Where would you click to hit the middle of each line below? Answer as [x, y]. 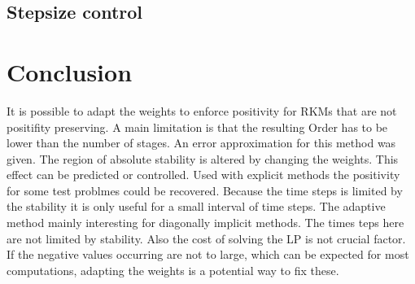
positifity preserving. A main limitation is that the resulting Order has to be [197, 127]
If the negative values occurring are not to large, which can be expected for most [208, 254]
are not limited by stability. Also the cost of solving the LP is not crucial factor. [206, 238]
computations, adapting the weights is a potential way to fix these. [173, 270]
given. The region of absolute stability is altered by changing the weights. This [203, 158]
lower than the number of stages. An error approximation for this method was [201, 143]
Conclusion [70, 71]
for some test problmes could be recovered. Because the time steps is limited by [205, 190]
